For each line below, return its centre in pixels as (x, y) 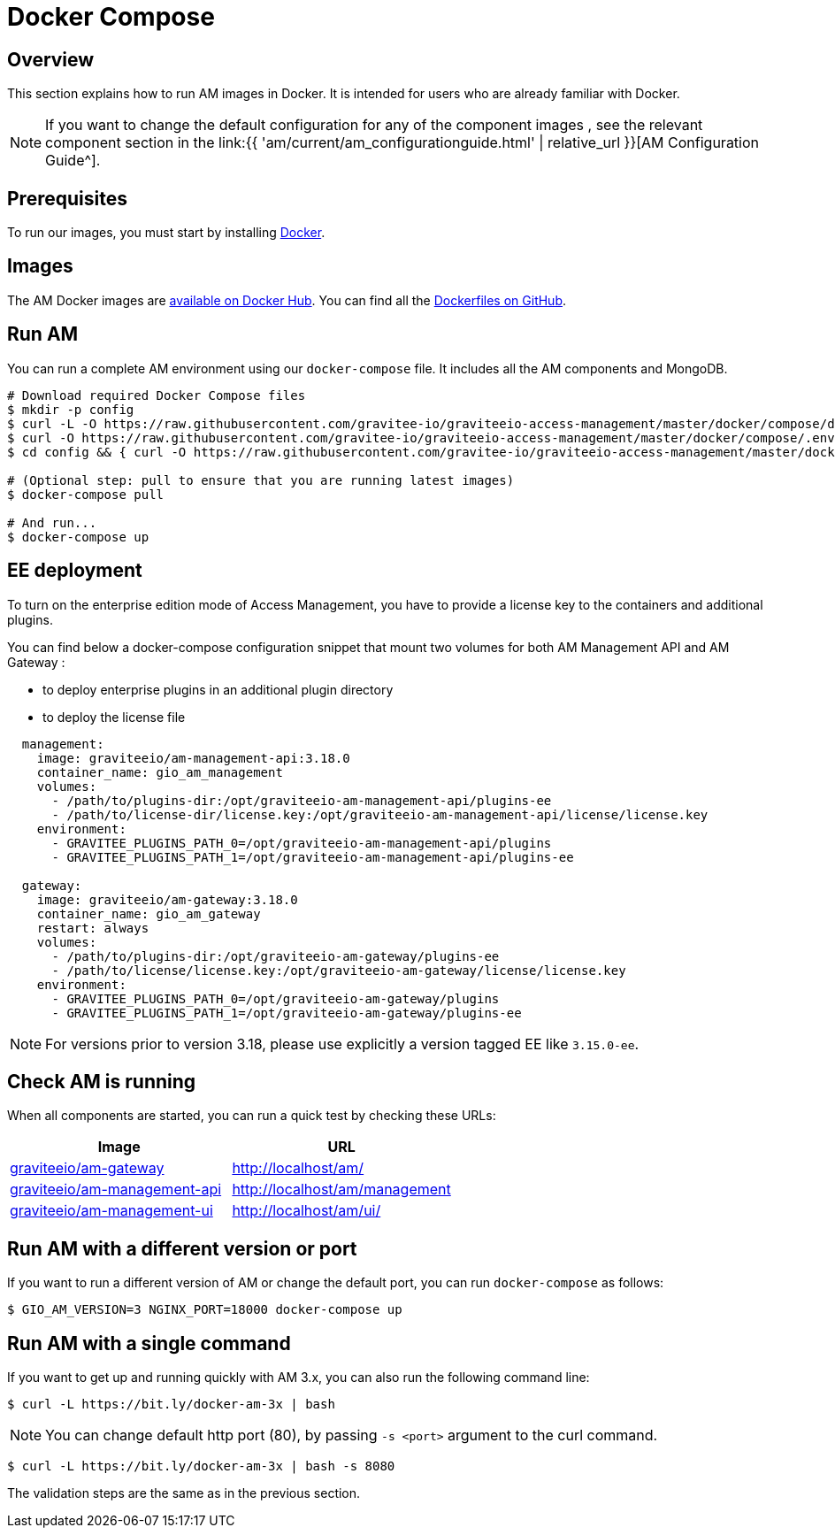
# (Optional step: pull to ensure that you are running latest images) (261, 480)
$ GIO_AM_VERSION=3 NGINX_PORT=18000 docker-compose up (205, 1310)
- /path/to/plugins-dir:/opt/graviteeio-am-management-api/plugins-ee (302, 800)
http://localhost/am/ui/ (306, 1211)
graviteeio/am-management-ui (111, 1211)
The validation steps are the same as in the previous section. (184, 1493)
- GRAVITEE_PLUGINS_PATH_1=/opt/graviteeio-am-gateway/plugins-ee (287, 1013)
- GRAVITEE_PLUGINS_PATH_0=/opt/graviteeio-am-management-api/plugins (302, 843)
